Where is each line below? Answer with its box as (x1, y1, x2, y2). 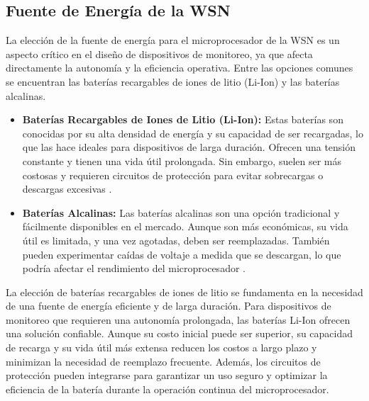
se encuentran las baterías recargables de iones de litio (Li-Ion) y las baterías (6, 74, 340, 89)
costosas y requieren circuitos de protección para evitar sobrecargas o (22, 167, 324, 182)
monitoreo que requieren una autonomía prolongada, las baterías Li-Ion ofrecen (6, 312, 351, 327)
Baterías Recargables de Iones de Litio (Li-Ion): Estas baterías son (22, 112, 343, 127)
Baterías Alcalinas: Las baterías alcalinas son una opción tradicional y (22, 205, 340, 220)
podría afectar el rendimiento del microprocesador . (22, 261, 246, 276)
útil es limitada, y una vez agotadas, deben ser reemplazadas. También (22, 232, 330, 247)
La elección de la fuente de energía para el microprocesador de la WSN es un (6, 33, 340, 47)
